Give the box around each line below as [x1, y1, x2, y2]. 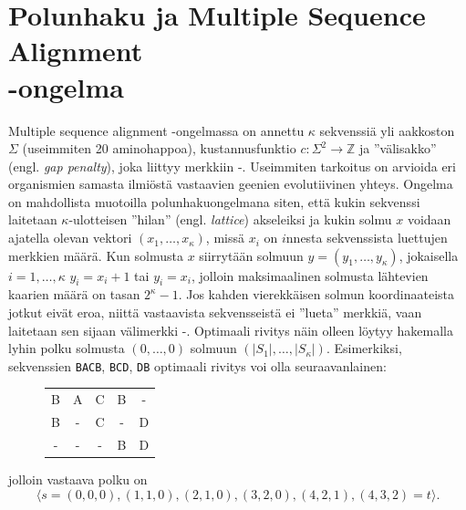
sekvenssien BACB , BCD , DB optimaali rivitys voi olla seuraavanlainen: [8, 356, 387, 375]
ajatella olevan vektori [8, 228, 132, 247]
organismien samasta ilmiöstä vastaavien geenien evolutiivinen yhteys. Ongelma [8, 174, 453, 193]
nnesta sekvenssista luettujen [285, 228, 448, 247]
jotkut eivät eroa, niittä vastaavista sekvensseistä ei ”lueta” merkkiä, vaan [8, 303, 422, 322]
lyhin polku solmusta [8, 338, 125, 358]
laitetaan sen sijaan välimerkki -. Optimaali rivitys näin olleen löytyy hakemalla [8, 320, 453, 339]
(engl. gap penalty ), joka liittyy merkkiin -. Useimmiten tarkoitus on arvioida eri [8, 156, 456, 175]
